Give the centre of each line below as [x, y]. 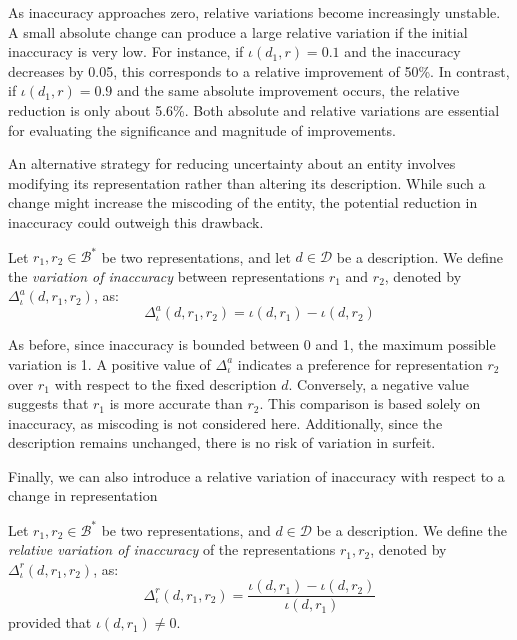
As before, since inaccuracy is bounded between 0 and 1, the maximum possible [252, 344]
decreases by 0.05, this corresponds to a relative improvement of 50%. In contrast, [259, 70]
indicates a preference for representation [360, 363]
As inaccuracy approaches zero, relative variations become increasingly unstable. [254, 12]
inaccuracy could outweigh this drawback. [136, 221]
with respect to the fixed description [165, 383]
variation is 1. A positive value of [109, 363]
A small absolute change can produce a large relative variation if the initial [238, 31]
